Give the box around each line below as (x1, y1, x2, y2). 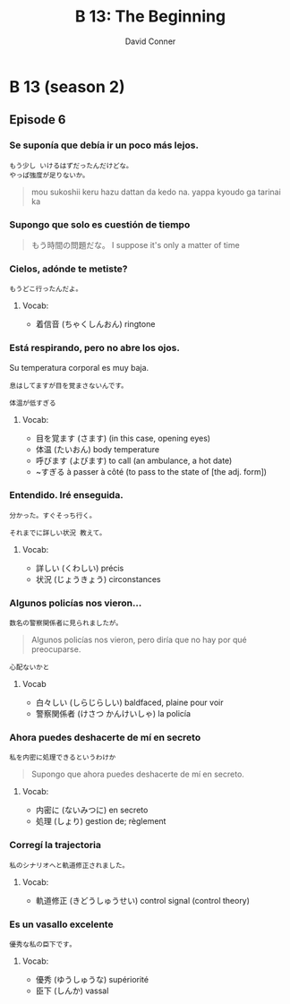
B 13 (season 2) (9, 76, 125, 97)
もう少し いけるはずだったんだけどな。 (9, 161, 133, 170)
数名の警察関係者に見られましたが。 (9, 619, 123, 628)
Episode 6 (9, 112, 66, 127)
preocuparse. (30, 644, 81, 655)
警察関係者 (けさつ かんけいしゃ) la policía (35, 708, 191, 719)
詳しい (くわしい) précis (35, 562, 124, 573)
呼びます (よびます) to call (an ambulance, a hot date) (35, 455, 233, 466)
